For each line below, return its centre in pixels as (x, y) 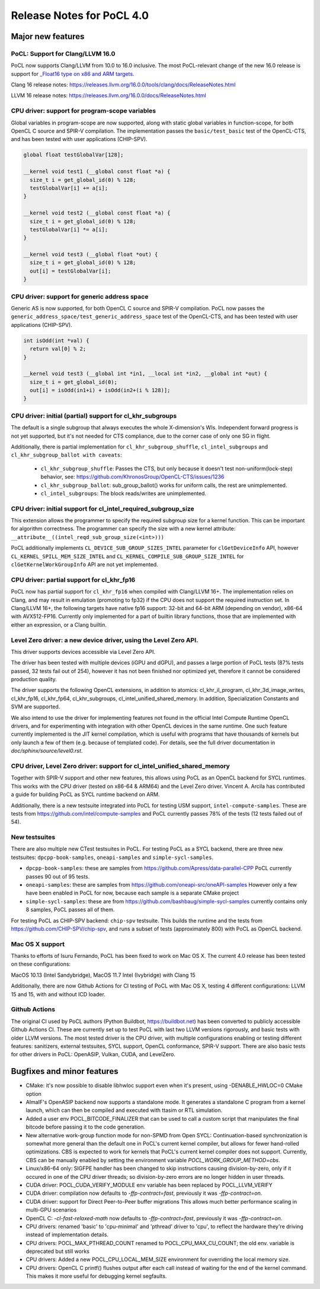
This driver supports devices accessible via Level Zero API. (83, 652)
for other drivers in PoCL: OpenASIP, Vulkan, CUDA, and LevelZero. (93, 1054)
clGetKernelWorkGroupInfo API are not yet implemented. (84, 565)
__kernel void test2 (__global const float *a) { (97, 213)
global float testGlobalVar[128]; (73, 155)
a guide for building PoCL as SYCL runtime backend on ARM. (85, 794)
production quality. (34, 679)
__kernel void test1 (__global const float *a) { (97, 171)
